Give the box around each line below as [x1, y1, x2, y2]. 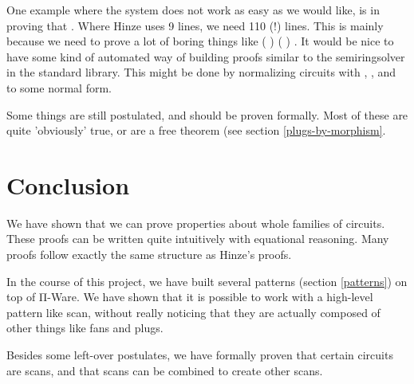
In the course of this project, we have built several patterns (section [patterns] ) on [6, 272, 408, 289]
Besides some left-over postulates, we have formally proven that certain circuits [6, 347, 393, 363]
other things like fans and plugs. [6, 319, 164, 336]
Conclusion [6, 168, 130, 201]
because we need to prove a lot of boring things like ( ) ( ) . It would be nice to [6, 33, 394, 49]
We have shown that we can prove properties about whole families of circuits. [6, 214, 385, 231]
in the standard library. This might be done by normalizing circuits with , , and [6, 64, 396, 80]
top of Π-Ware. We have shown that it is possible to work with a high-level [6, 288, 373, 305]
